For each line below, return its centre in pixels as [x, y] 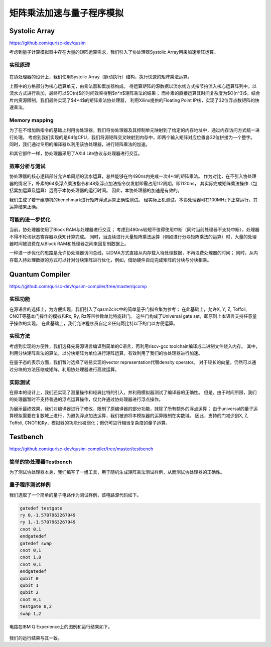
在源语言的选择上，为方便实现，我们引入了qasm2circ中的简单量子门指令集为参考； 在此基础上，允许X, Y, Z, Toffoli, [128, 309]
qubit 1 [29, 586]
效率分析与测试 [27, 167]
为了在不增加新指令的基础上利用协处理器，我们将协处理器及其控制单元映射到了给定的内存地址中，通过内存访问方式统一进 [134, 130]
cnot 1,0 [31, 557]
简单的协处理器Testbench [41, 462]
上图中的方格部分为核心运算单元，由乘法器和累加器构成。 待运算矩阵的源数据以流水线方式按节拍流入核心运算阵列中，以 [133, 86]
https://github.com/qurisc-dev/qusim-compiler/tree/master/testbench [81, 449]
